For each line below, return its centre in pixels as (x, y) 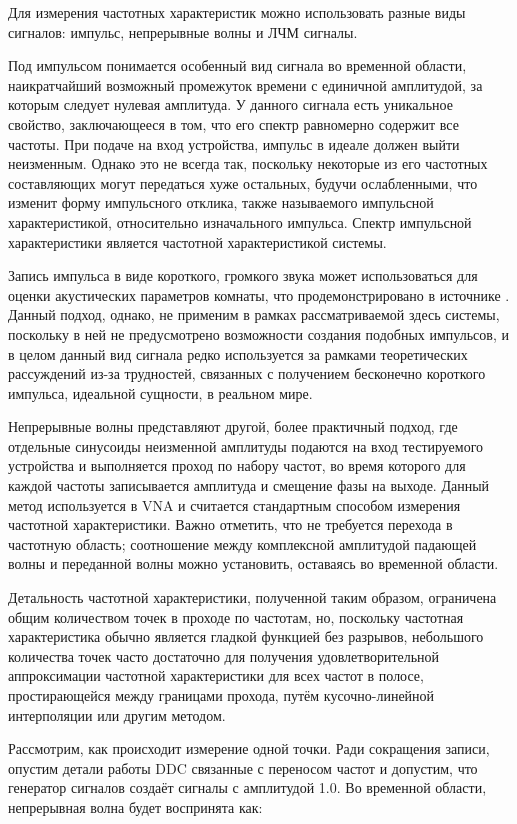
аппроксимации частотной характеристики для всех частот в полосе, (216, 675)
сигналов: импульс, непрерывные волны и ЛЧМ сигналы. (183, 31)
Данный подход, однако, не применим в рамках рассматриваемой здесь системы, (254, 314)
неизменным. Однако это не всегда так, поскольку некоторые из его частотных (248, 163)
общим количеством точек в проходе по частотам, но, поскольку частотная (236, 616)
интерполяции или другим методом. (117, 714)
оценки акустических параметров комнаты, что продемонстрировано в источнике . (259, 294)
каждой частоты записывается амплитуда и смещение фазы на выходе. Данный (249, 485)
